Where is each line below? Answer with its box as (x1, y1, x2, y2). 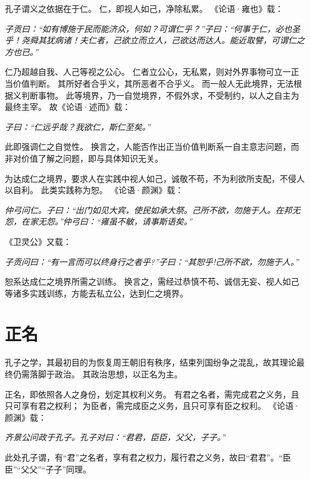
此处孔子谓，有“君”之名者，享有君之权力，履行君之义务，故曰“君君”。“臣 (5, 450, 292, 463)
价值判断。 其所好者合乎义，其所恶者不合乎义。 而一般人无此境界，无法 (12, 77, 294, 89)
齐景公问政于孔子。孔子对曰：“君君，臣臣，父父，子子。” (5, 431, 226, 443)
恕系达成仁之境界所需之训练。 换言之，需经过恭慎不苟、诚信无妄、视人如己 (5, 275, 299, 288)
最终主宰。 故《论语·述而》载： (5, 100, 131, 113)
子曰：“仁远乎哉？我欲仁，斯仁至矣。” (5, 120, 151, 133)
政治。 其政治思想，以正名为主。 (54, 368, 183, 380)
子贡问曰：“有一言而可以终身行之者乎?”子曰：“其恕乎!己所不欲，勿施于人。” (5, 255, 299, 267)
